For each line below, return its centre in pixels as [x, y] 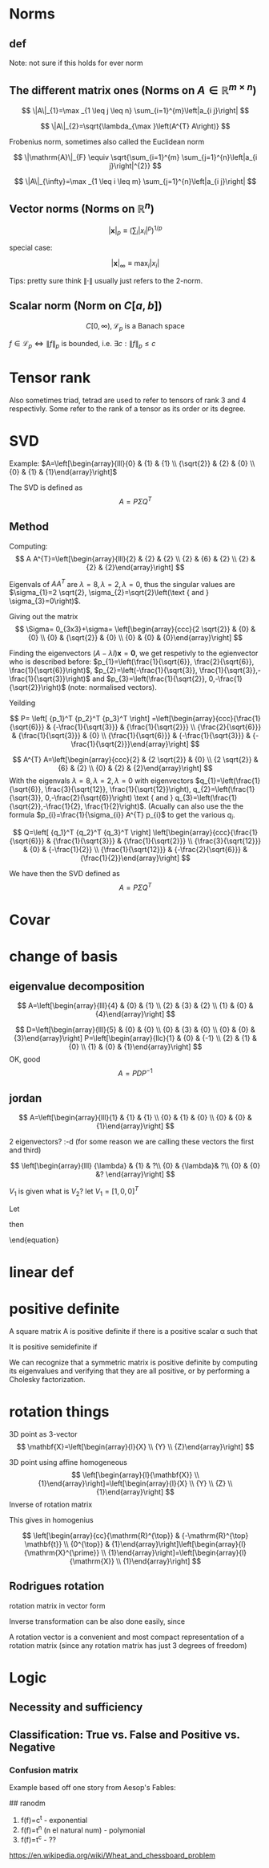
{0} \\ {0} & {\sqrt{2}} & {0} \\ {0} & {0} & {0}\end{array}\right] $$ [135, 638]
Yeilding [22, 703]
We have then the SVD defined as [65, 874]
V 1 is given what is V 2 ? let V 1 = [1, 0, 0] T [74, 1191]
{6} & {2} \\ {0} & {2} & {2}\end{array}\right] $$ [135, 769]
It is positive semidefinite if [53, 1347]
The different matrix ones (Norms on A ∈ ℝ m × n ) [133, 89]
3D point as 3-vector [43, 1434]
